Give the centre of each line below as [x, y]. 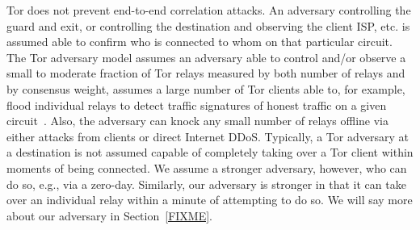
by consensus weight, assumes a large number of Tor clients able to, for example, [206, 88]
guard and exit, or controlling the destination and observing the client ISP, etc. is [208, 25]
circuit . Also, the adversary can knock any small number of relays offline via [197, 121]
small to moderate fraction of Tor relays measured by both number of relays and [206, 73]
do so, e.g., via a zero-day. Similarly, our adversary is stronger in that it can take [206, 184]
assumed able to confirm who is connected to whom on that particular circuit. [199, 42]
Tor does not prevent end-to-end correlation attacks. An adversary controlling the [209, 10]
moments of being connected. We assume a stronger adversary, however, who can [207, 167]
